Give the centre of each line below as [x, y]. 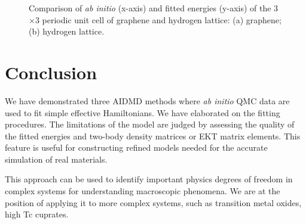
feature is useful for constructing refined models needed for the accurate [136, 147]
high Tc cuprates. [37, 214]
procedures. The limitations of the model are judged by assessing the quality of [150, 124]
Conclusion [51, 72]
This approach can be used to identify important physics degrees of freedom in [149, 179]
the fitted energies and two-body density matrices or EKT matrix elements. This [153, 136]
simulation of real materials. [56, 159]
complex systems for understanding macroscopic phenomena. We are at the [143, 191]
